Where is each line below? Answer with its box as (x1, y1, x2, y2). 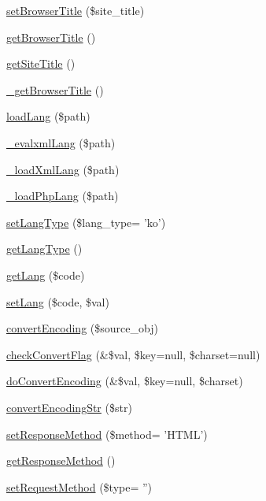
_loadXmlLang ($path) (6, 161, 120, 177)
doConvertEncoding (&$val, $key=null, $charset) (6, 373, 243, 389)
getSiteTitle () (6, 55, 76, 72)
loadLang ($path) (6, 108, 91, 124)
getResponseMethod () (6, 452, 116, 469)
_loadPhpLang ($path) (6, 187, 119, 204)
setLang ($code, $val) (6, 293, 109, 310)
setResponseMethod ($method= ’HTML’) (6, 425, 208, 442)
